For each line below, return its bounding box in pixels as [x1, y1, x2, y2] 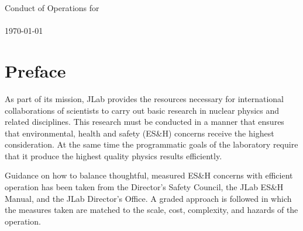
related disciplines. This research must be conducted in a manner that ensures [5, 116, 284, 128]
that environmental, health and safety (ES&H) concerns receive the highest [5, 127, 274, 139]
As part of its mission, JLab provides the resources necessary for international [5, 92, 284, 104]
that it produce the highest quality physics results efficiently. [5, 149, 222, 162]
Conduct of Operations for [5, 2, 99, 13]
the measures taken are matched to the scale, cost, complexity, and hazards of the [5, 204, 298, 216]
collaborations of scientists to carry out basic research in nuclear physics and [5, 104, 280, 116]
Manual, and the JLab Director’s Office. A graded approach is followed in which [5, 192, 292, 204]
